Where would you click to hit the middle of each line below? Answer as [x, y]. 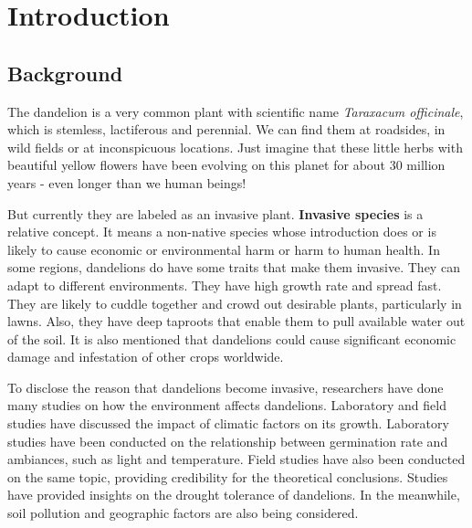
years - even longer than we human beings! [127, 182]
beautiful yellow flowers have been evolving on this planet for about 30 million [226, 165]
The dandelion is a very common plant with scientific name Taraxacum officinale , [236, 111]
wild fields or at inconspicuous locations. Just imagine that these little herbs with [235, 147]
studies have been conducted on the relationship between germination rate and [228, 441]
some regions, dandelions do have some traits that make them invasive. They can [234, 267]
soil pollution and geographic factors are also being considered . [183, 513]
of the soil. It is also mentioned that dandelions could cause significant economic [232, 338]
